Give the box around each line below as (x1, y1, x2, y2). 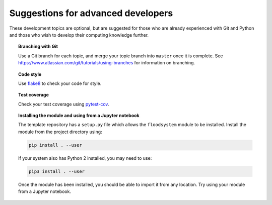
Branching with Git (18, 43, 58, 50)
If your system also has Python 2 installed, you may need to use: (18, 155, 152, 161)
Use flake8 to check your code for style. (18, 80, 102, 86)
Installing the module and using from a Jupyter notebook (18, 113, 140, 119)
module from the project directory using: (18, 129, 103, 135)
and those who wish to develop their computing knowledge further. (9, 32, 149, 38)
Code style (18, 71, 42, 77)
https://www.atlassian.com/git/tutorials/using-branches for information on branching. (18, 60, 195, 66)
